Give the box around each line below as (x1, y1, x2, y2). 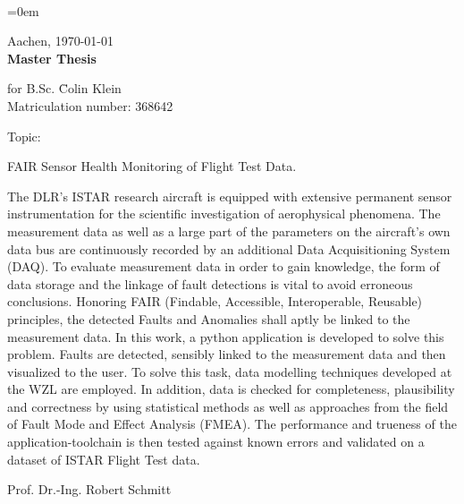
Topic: (7, 126, 41, 145)
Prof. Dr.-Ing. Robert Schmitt (7, 480, 172, 499)
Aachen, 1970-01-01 (7, 31, 114, 50)
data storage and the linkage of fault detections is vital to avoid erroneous (7, 274, 413, 293)
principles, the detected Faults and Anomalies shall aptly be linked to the (7, 309, 410, 328)
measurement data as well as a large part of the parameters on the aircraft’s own (7, 221, 451, 240)
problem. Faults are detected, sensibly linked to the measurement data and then (7, 345, 446, 363)
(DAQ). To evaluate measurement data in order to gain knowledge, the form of (7, 257, 440, 276)
